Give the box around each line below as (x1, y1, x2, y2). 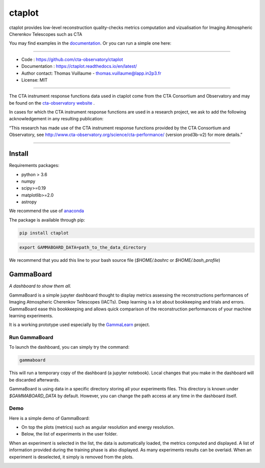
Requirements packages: (9, 163, 60, 168)
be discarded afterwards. (9, 377, 60, 383)
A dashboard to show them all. (9, 283, 72, 289)
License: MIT (21, 77, 48, 83)
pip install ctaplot (19, 230, 69, 236)
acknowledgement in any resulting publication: (9, 116, 104, 122)
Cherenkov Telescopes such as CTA (9, 31, 82, 37)
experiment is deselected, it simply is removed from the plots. (9, 454, 134, 460)
